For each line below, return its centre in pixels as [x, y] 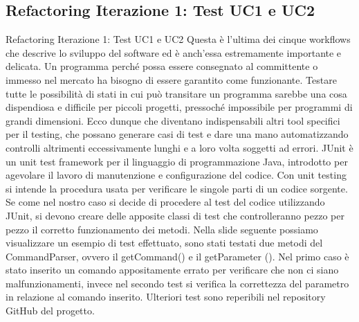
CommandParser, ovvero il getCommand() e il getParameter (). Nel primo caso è [177, 256]
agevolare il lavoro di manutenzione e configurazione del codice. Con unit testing [176, 175]
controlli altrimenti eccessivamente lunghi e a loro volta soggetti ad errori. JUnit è [179, 147]
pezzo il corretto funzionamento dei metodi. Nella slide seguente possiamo [162, 229]
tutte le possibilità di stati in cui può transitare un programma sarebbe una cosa [176, 93]
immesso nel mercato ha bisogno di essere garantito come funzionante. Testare [171, 79]
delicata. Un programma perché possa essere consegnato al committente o [162, 66]
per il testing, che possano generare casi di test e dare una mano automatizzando [177, 134]
